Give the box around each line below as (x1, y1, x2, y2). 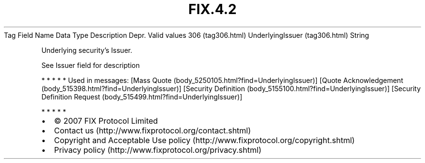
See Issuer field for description (41, 61, 140, 69)
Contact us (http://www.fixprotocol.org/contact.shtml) (54, 125, 251, 135)
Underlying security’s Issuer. (41, 46, 132, 54)
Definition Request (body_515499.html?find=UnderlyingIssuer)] (41, 92, 243, 101)
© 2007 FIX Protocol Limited (54, 115, 158, 126)
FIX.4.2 (188, 1, 237, 17)
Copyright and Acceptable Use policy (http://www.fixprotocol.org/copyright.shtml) (54, 135, 355, 145)
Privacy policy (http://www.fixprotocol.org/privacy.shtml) (54, 145, 262, 155)
